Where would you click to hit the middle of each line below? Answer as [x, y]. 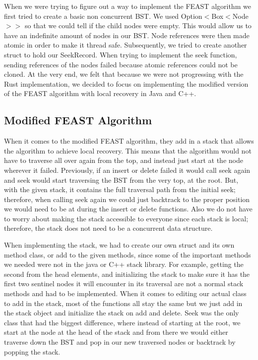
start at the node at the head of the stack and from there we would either [116, 332]
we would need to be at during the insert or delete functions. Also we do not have [128, 209]
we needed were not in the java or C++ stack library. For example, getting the [124, 264]
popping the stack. [32, 351]
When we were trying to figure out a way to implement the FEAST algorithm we [128, 6]
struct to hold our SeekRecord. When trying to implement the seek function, [121, 54]
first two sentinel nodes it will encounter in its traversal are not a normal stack [124, 283]
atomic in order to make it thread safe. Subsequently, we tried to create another [126, 45]
